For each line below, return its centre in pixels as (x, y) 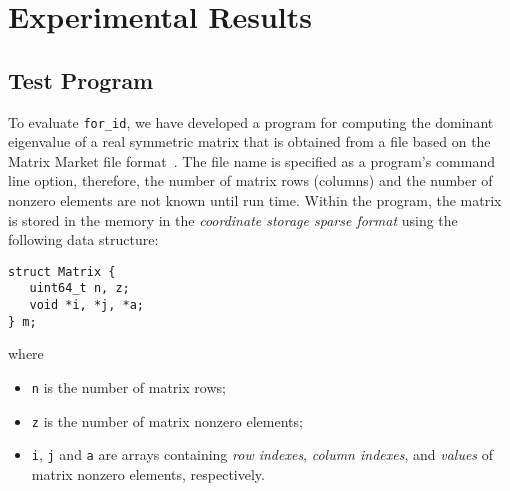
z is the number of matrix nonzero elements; (167, 420)
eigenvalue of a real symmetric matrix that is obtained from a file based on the (249, 141)
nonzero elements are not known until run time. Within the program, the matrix (255, 200)
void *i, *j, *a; (87, 305)
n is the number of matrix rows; (128, 387)
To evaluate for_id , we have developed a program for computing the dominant (251, 121)
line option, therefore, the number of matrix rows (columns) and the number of (250, 180)
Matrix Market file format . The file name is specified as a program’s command (251, 160)
